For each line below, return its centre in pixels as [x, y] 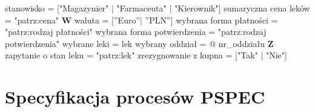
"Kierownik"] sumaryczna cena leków [242, 8]
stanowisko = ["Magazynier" [57, 8]
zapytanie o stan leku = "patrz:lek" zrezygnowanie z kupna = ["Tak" [131, 55]
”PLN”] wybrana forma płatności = [211, 20]
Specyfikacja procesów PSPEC [135, 97]
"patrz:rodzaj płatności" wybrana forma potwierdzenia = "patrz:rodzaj [136, 32]
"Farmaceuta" [141, 8]
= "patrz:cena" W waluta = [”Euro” [73, 20]
